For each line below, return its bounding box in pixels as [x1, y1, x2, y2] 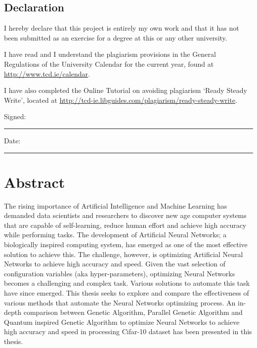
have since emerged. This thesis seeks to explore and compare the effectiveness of [4, 288, 249, 298]
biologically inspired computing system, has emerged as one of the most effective [4, 239, 248, 250]
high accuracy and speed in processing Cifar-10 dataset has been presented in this [4, 326, 252, 337]
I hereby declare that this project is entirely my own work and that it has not [4, 23, 239, 33]
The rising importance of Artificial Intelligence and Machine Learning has [4, 200, 227, 211]
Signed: [4, 111, 26, 122]
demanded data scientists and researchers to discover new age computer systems [4, 210, 247, 220]
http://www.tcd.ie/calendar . [4, 68, 90, 79]
